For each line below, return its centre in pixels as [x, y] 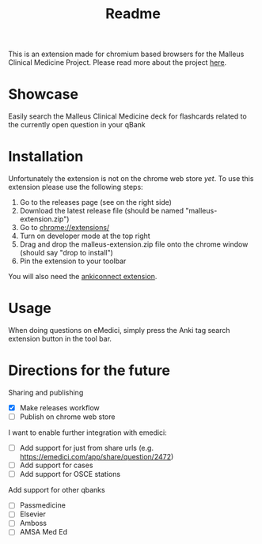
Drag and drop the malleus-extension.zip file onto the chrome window [134, 244]
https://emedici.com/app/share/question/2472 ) [97, 457]
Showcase [44, 94]
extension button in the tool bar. [60, 338]
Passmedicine [42, 505]
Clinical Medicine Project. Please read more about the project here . [118, 62]
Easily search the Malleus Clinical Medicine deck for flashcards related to [127, 116]
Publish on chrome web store [67, 417]
